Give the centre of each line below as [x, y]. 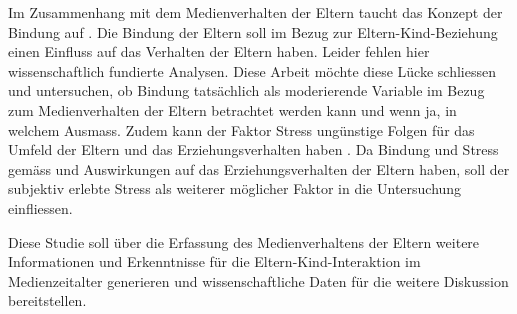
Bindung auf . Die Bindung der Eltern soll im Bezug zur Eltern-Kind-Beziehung [253, 31]
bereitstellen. [47, 300]
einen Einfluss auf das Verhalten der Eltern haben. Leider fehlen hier [219, 51]
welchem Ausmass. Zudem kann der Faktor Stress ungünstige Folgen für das [241, 129]
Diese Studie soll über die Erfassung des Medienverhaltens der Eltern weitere [244, 241]
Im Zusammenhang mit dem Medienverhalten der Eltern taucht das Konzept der [255, 12]
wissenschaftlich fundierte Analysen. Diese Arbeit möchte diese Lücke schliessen [252, 70]
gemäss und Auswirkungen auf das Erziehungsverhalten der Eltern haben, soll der [259, 168]
